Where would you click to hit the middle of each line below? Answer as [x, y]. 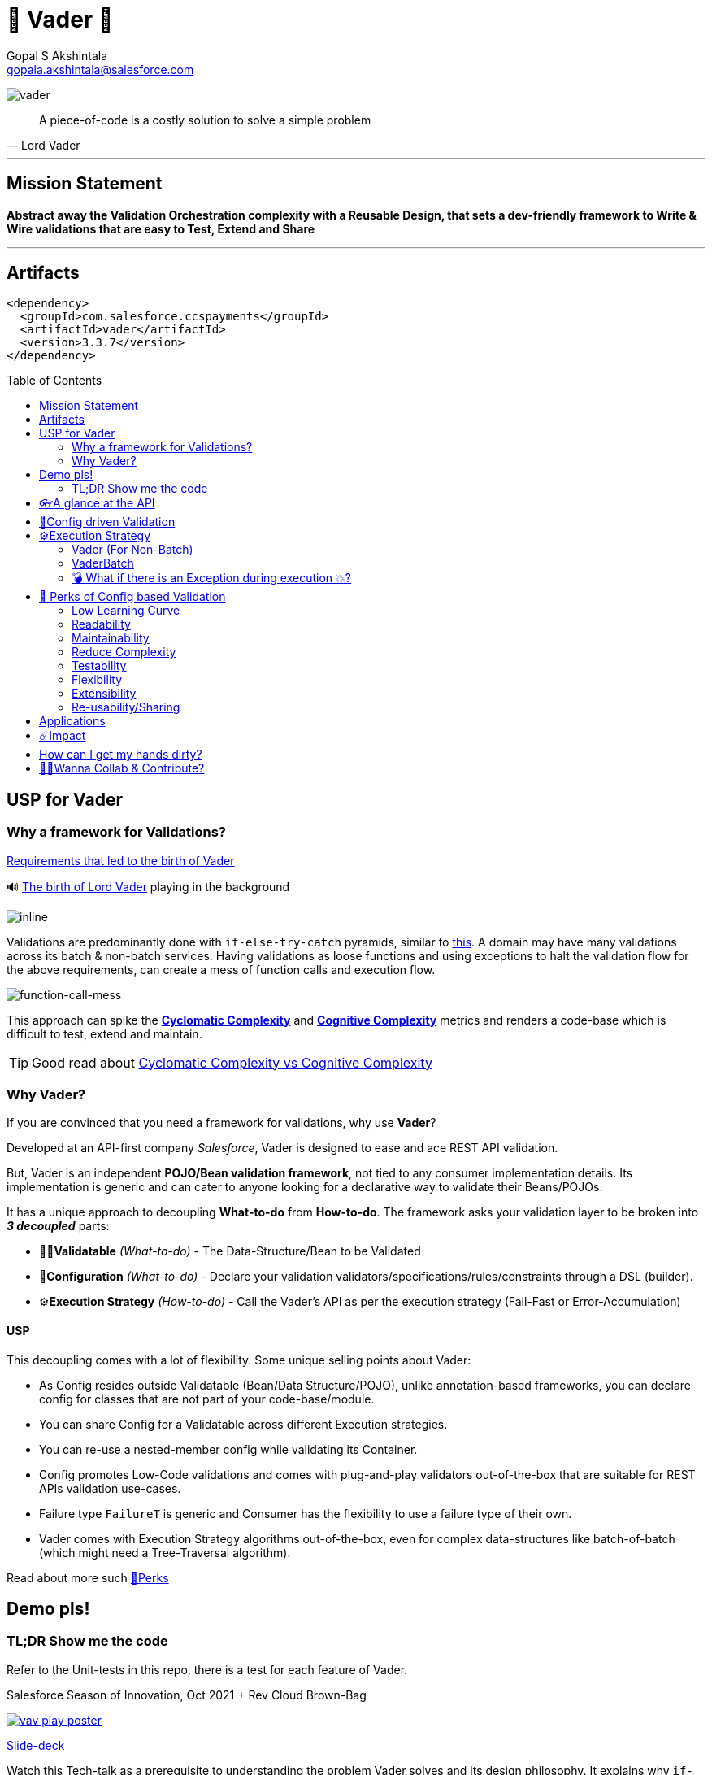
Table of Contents [54, 381]
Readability [101, 624]
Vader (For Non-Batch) [132, 550]
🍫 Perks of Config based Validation [132, 597]
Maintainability [111, 638]
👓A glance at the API [97, 503]
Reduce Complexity [124, 652]
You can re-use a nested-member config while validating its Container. [228, 1449]
